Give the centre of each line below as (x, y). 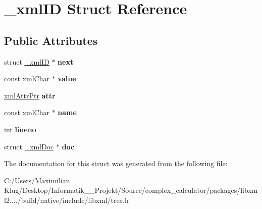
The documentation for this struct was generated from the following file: (116, 163)
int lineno (20, 129)
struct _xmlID (27, 61)
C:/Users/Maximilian (37, 180)
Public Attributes (51, 40)
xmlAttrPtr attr (30, 95)
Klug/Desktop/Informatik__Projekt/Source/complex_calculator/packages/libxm (131, 190)
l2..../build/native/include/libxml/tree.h (66, 200)
